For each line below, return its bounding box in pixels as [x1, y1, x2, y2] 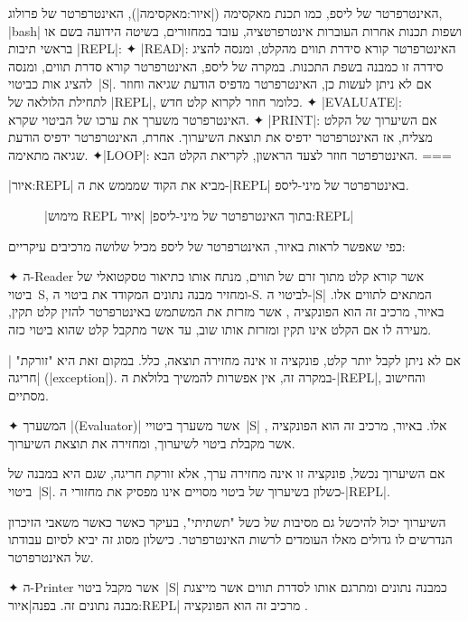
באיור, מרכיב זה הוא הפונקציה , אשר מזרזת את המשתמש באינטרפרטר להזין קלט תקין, [8, 302, 445, 321]
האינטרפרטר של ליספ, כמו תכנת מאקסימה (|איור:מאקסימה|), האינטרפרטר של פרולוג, [8, 4, 443, 22]
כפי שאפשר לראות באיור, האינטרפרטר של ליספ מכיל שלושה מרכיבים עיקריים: [8, 236, 406, 255]
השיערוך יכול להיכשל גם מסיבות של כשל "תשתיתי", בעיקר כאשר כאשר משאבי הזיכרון [8, 512, 446, 531]
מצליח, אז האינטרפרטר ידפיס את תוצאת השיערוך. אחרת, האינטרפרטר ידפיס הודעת [8, 127, 433, 146]
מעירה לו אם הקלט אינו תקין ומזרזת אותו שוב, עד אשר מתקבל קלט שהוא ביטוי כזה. [8, 319, 432, 338]
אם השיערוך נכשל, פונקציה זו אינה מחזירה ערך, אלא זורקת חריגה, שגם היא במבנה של [8, 464, 445, 483]
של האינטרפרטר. [8, 547, 94, 566]
